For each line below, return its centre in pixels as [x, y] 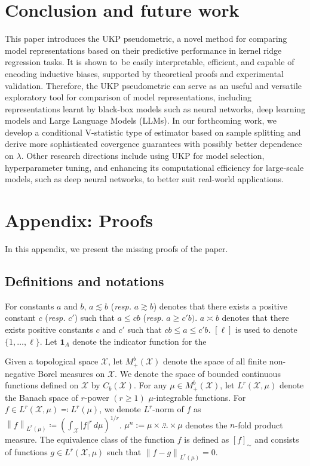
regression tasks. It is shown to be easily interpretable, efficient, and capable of [150, 62]
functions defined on [42, 385]
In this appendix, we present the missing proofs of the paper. [116, 248]
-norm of [168, 409]
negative [20, 373]
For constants [30, 306]
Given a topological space [52, 361]
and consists [277, 439]
